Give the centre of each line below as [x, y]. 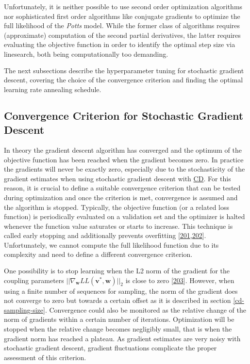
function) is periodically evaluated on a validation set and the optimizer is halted [125, 216]
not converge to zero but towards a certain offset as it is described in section [117, 300]
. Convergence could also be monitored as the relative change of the [145, 309]
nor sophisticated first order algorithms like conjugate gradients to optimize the [122, 16]
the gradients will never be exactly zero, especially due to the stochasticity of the [125, 169]
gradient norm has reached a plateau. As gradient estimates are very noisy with [122, 338]
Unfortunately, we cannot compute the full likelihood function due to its [111, 245]
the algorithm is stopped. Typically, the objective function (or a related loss [117, 207]
